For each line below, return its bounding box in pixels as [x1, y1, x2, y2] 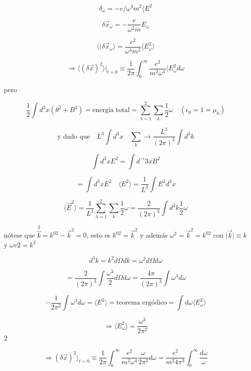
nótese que [4, 230, 35, 240]
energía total [92, 107, 130, 114]
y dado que [57, 133, 90, 140]
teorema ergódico [116, 299, 167, 306]
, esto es [86, 230, 111, 240]
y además [140, 230, 168, 240]
